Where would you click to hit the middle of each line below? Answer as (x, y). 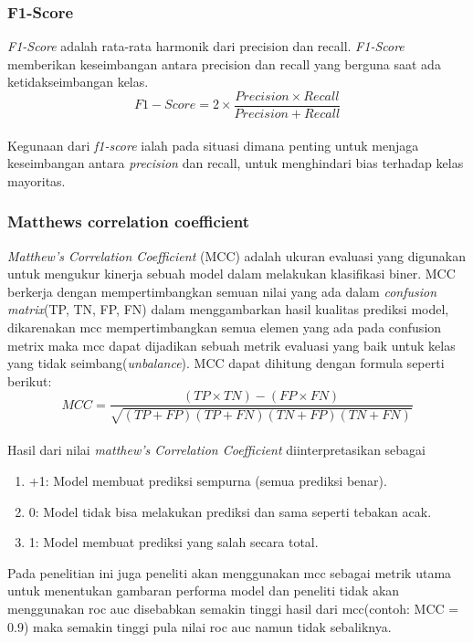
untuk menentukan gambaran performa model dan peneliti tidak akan (204, 590)
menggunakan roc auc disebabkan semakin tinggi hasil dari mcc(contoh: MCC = (233, 609)
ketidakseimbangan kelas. (78, 82)
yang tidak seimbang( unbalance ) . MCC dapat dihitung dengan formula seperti (226, 363)
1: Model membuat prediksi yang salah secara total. (173, 542)
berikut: (30, 380)
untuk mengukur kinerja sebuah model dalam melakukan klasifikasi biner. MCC (231, 274)
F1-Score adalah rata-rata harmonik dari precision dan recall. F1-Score (206, 46)
